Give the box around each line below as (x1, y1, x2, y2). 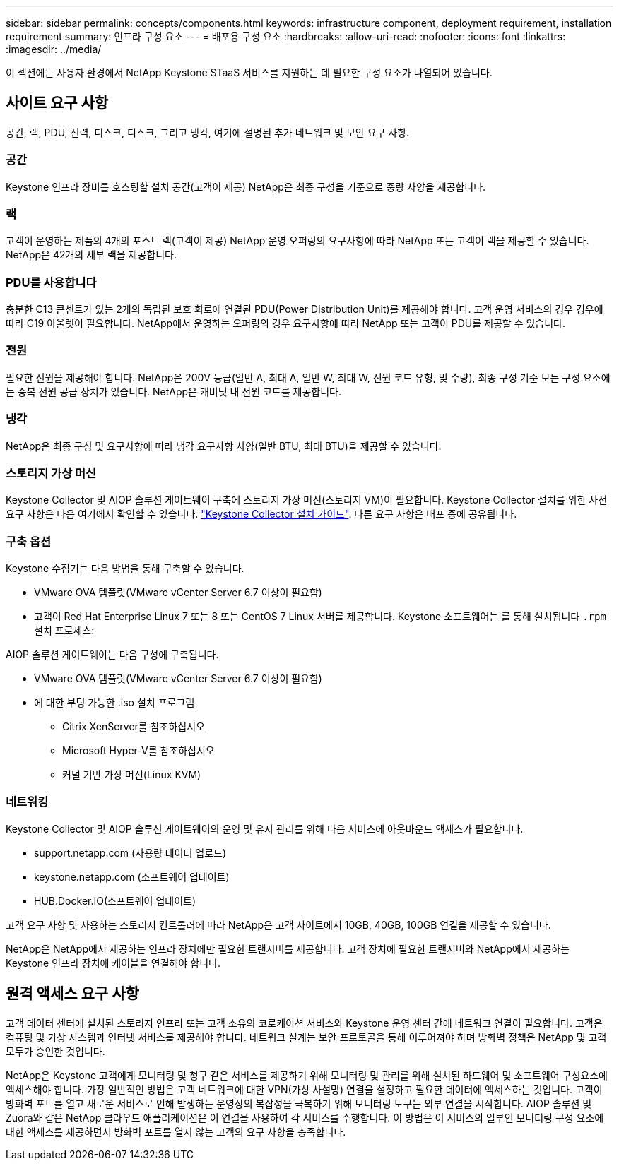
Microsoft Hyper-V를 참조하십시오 (62, 744, 215, 757)
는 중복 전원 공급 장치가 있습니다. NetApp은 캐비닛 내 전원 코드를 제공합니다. (6, 385, 341, 398)
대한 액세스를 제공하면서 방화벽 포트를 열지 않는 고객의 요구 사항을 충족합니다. (6, 1125, 346, 1138)
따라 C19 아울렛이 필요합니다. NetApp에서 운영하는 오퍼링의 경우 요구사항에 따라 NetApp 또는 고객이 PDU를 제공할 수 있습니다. (6, 317, 566, 330)
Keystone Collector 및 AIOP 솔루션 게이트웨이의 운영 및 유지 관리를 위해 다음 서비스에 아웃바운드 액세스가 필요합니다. (6, 822, 524, 835)
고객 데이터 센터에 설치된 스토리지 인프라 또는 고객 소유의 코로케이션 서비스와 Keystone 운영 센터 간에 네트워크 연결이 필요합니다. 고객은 (6, 1016, 603, 1029)
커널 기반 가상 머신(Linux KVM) (62, 768, 201, 781)
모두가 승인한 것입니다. (6, 1045, 105, 1057)
